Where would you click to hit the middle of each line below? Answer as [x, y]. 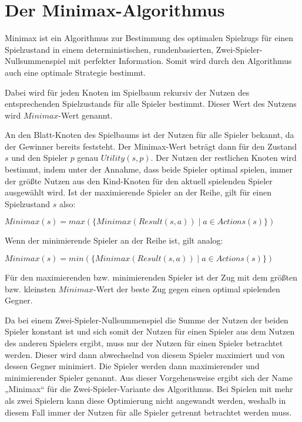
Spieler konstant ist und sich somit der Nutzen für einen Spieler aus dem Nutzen [150, 331]
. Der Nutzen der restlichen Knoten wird [224, 158]
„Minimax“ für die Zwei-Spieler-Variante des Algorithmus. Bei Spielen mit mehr [149, 389]
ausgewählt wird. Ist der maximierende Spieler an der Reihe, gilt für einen [138, 192]
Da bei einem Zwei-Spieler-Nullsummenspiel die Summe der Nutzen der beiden [147, 320]
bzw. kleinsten [30, 288]
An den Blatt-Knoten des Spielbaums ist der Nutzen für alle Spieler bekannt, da [150, 135]
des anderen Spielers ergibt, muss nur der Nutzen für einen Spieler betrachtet [144, 343]
